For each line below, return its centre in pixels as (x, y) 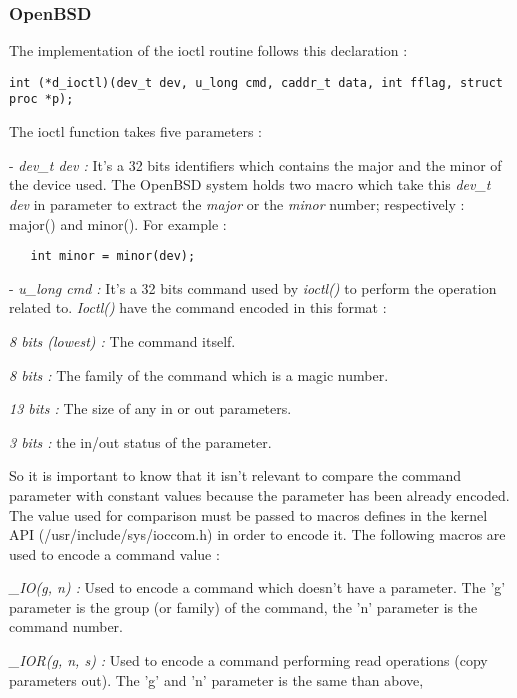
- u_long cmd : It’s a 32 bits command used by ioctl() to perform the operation (253, 287)
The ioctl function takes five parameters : (135, 131)
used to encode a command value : (114, 553)
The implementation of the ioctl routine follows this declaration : (208, 50)
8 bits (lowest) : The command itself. (122, 340)
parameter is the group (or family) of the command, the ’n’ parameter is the (243, 606)
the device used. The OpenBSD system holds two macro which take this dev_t (250, 184)
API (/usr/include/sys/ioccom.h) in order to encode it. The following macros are (257, 534)
